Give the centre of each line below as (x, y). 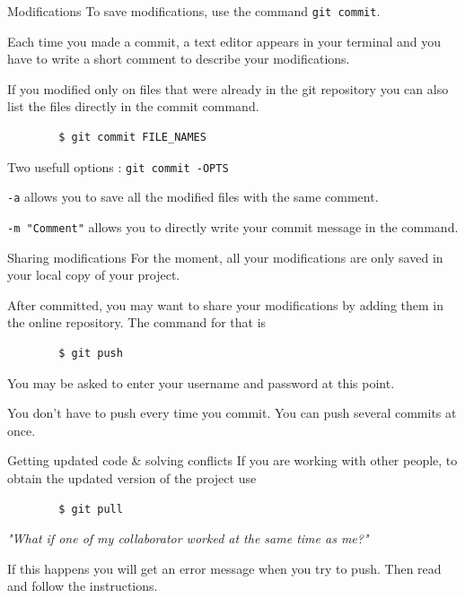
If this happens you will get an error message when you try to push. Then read (224, 568)
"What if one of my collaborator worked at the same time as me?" (188, 538)
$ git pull (91, 509)
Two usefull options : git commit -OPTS (118, 166)
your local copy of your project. (94, 275)
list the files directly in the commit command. (133, 106)
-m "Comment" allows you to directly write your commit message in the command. (233, 226)
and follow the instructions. (83, 586)
